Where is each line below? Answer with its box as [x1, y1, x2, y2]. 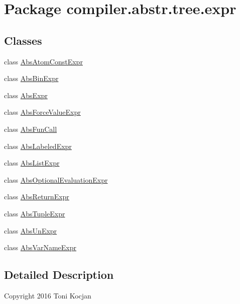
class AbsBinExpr [4, 73, 59, 84]
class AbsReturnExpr [4, 191, 69, 202]
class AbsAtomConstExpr [4, 56, 83, 66]
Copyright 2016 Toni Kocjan [4, 290, 91, 300]
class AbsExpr [4, 90, 48, 100]
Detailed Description [4, 267, 114, 282]
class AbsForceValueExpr [4, 107, 81, 117]
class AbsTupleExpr [4, 208, 65, 218]
